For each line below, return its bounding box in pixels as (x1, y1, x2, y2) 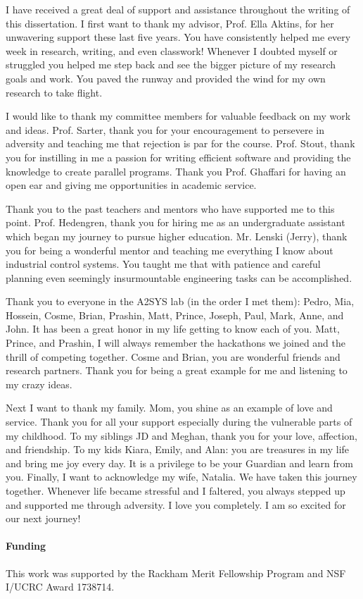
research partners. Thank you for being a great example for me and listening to (6, 363, 348, 378)
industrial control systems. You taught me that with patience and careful (6, 257, 321, 271)
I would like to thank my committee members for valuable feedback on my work (6, 109, 351, 123)
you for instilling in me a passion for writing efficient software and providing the (6, 149, 351, 164)
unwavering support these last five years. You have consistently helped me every (6, 30, 351, 44)
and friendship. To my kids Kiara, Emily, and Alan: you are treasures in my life (6, 442, 350, 457)
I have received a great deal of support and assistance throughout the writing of (6, 2, 350, 16)
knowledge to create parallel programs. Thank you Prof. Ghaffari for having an (6, 163, 346, 178)
